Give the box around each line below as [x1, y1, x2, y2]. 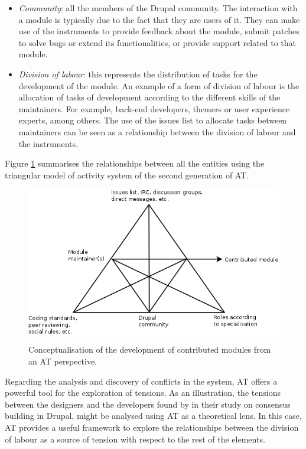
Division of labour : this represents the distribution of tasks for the [18, 67, 258, 80]
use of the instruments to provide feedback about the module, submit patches [18, 25, 300, 37]
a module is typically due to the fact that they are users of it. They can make [18, 13, 300, 25]
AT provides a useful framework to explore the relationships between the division [5, 421, 299, 433]
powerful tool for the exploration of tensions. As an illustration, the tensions [5, 386, 281, 399]
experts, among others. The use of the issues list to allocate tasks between [18, 114, 287, 126]
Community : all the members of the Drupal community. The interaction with [18, 2, 298, 14]
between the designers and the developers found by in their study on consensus [5, 398, 291, 410]
